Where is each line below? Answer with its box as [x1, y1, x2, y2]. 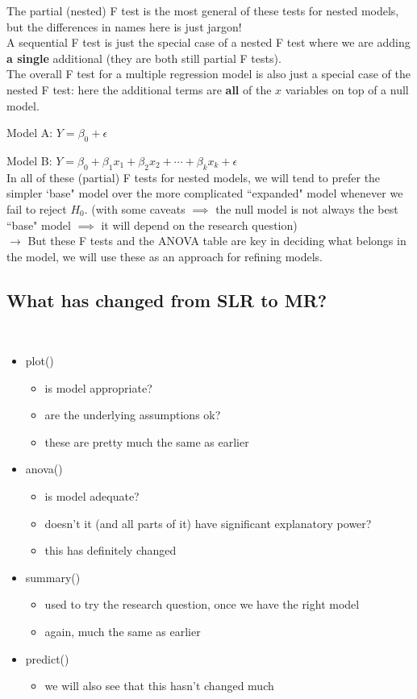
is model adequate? [44, 488, 140, 505]
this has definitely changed [44, 542, 177, 559]
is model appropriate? [44, 379, 152, 396]
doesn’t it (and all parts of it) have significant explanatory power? [44, 514, 372, 531]
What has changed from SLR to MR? [6, 287, 327, 312]
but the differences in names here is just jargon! [6, 18, 242, 35]
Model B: [6, 152, 52, 169]
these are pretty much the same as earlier [44, 433, 249, 450]
